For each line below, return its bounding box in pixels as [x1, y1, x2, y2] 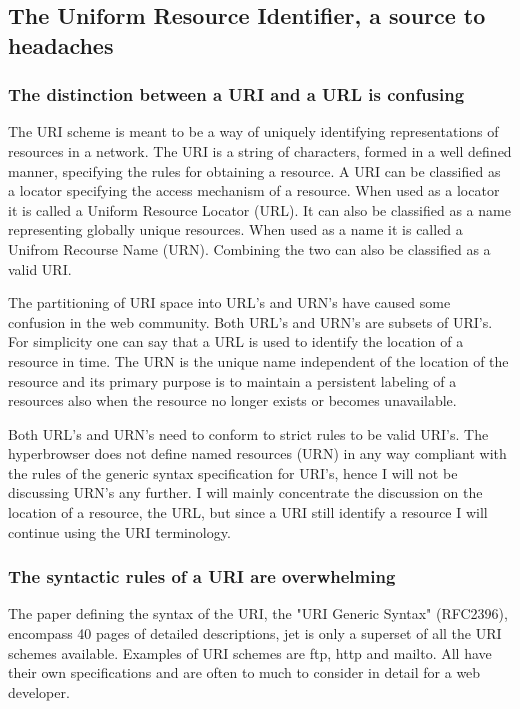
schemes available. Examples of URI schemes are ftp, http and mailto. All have [8, 642, 492, 663]
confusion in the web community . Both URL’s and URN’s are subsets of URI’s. [8, 311, 493, 332]
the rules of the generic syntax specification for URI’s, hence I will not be [8, 462, 458, 483]
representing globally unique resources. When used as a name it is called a [8, 219, 463, 240]
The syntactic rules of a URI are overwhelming [8, 564, 396, 589]
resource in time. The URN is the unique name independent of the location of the [8, 350, 509, 371]
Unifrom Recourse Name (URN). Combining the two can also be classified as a [8, 238, 491, 259]
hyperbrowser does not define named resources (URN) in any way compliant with [8, 443, 507, 464]
